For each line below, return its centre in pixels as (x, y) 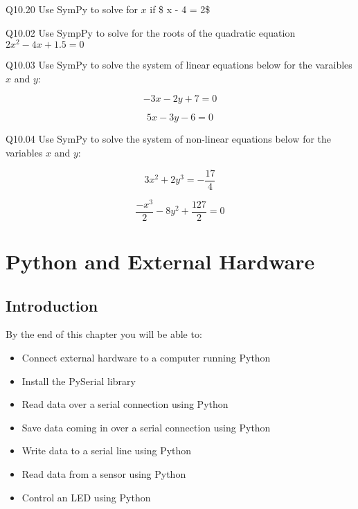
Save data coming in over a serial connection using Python (146, 427)
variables (24, 153)
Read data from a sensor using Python (104, 473)
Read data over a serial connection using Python (125, 404)
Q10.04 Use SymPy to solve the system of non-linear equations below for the (169, 139)
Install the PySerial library (79, 381)
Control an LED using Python (86, 497)
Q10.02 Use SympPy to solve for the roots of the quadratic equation (151, 32)
